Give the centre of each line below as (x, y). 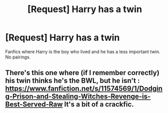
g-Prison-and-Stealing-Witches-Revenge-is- (78, 97)
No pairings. (18, 57)
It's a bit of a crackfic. (99, 104)
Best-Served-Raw (34, 104)
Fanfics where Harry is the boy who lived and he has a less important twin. (83, 51)
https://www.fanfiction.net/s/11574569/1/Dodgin (84, 89)
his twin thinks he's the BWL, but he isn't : (73, 81)
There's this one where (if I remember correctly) (82, 73)
